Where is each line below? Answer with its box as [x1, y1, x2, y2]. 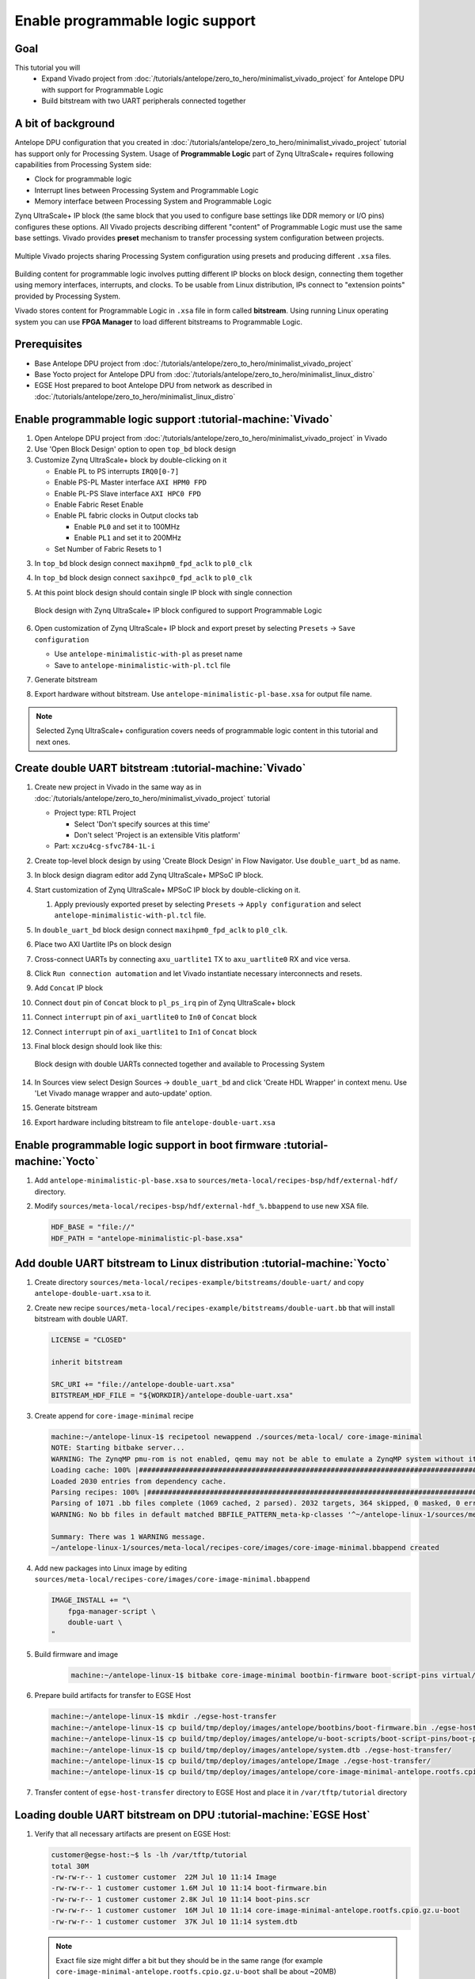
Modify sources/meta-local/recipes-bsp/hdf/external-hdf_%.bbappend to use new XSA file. [34, 1202, 370, 1211]
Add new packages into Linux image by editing [34, 1563, 188, 1573]
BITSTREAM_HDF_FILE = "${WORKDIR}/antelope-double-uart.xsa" [51, 1391, 294, 1400]
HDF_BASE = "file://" [51, 1223, 135, 1232]
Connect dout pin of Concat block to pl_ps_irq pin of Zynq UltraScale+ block [34, 997, 296, 1007]
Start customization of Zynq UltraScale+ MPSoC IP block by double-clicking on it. [34, 885, 301, 895]
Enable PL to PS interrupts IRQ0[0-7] [54, 466, 180, 476]
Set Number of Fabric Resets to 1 [54, 544, 162, 553]
